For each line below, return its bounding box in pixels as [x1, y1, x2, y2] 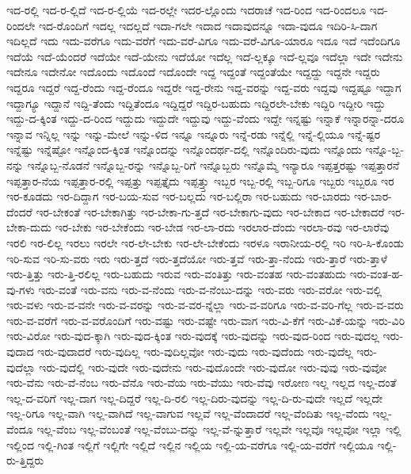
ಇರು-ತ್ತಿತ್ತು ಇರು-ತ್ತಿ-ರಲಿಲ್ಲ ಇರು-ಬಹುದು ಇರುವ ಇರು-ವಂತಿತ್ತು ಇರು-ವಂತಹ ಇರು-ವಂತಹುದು [6, 266, 347, 282]
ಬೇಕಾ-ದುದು [6, 219, 52, 235]
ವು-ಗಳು [6, 281, 35, 297]
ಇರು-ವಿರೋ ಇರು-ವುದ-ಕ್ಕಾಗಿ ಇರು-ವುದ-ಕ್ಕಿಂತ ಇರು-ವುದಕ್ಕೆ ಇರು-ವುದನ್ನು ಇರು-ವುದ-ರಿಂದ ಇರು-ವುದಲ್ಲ [6, 327, 379, 344]
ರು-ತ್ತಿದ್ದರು [6, 452, 44, 468]
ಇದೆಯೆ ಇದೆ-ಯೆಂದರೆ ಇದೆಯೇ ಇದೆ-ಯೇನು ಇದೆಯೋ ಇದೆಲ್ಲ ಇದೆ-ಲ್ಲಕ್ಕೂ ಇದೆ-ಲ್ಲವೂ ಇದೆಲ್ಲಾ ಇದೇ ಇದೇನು [6, 48, 403, 64]
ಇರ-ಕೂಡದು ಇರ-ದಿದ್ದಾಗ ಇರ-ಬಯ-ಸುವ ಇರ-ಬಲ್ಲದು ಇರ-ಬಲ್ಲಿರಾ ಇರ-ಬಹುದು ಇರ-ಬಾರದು [6, 188, 351, 205]
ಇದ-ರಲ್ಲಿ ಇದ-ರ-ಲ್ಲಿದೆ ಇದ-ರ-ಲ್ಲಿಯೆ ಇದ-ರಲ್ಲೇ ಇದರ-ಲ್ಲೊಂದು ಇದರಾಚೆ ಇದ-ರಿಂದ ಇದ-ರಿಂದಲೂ [6, 2, 367, 17]
